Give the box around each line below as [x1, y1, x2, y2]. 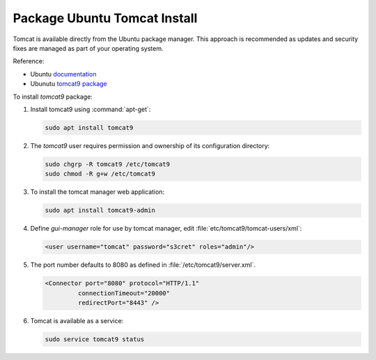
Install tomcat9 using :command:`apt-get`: [30, 105, 151, 113]
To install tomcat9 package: [13, 92, 93, 101]
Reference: [13, 57, 45, 65]
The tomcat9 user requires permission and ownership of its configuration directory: [30, 141, 270, 149]
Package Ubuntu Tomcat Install [13, 10, 198, 26]
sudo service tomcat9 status [45, 335, 145, 343]
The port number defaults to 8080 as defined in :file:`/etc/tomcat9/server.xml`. [30, 261, 256, 269]
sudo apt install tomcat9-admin [45, 206, 156, 215]
